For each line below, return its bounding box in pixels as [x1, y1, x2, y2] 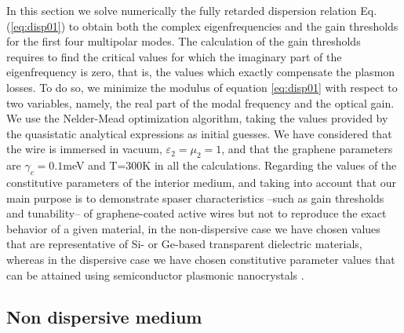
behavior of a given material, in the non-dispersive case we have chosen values [6, 220, 380, 236]
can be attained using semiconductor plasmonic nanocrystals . [6, 266, 304, 283]
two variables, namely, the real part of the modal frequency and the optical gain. [6, 94, 395, 111]
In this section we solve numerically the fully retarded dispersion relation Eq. [6, 2, 377, 18]
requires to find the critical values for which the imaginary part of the [6, 48, 342, 64]
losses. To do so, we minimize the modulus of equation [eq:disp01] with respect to [6, 79, 398, 95]
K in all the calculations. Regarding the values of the [142, 157, 397, 174]
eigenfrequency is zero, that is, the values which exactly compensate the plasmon [6, 64, 395, 80]
